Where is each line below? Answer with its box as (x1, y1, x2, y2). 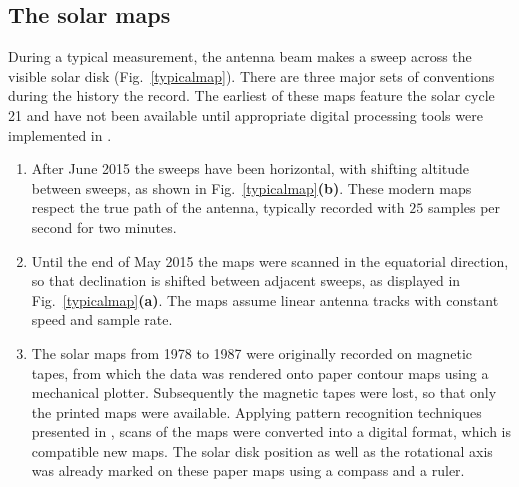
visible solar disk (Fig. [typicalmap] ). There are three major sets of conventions (8, 65, 495, 86)
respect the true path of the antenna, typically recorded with (31, 197, 405, 218)
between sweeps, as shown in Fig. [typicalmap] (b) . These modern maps (31, 177, 472, 198)
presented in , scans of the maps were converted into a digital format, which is (31, 421, 512, 442)
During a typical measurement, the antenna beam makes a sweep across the (8, 46, 472, 67)
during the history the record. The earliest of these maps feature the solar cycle (8, 85, 495, 106)
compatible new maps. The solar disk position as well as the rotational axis (31, 440, 493, 461)
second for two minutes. (31, 216, 177, 237)
